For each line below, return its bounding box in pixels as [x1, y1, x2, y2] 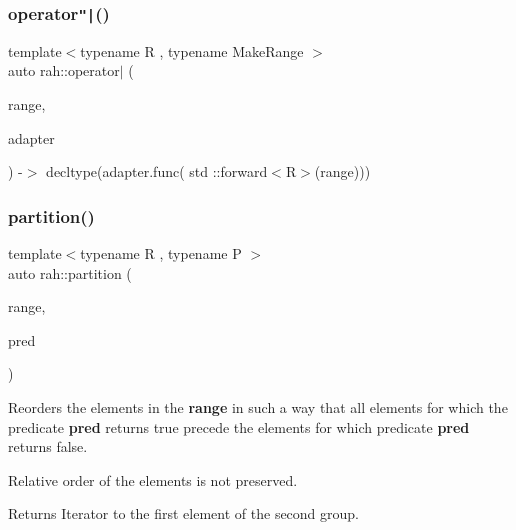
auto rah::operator [8, 60, 120, 81]
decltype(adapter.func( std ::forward [46, 161, 268, 182]
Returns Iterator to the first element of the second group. [8, 503, 360, 524]
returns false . [8, 436, 88, 457]
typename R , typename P [80, 242, 242, 263]
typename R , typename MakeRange [80, 40, 304, 61]
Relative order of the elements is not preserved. [8, 469, 298, 490]
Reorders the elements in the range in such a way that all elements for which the [8, 396, 508, 417]
